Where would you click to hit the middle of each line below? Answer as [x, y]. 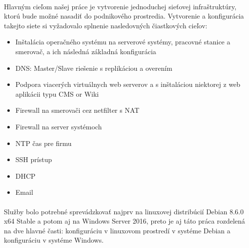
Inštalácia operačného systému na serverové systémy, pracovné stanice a [123, 42]
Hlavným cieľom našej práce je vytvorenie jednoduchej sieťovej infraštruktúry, [120, 6]
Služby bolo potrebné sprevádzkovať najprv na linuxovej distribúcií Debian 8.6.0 [124, 211]
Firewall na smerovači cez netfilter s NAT [77, 110]
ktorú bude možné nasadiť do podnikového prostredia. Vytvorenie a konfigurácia [124, 16]
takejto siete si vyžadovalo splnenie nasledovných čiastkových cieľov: [106, 25]
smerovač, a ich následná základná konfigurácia [86, 51]
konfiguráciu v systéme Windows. [54, 240]
